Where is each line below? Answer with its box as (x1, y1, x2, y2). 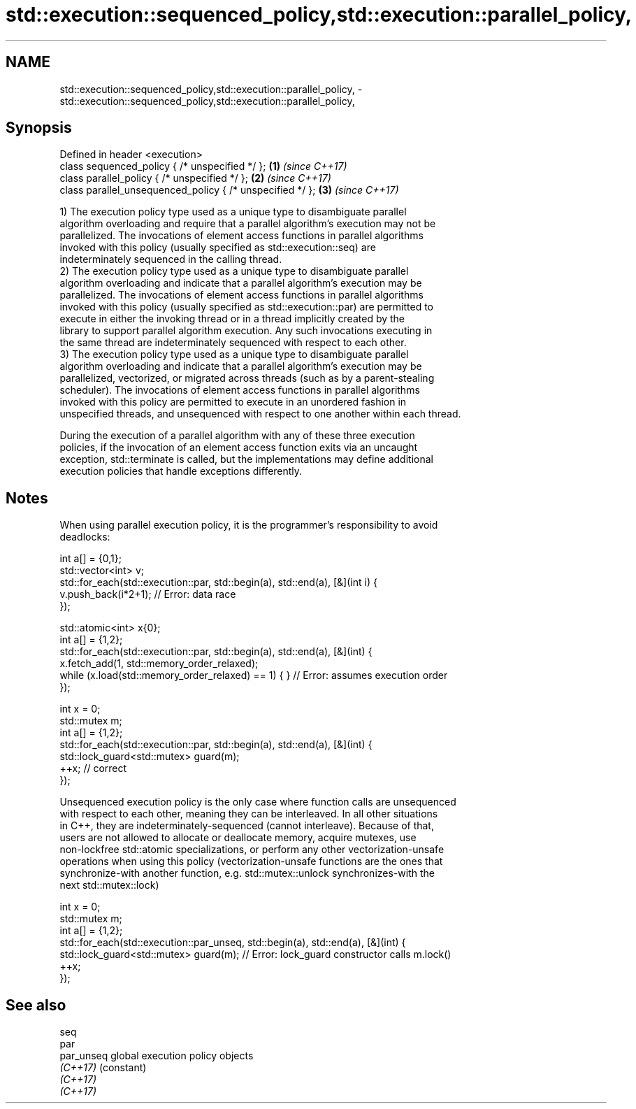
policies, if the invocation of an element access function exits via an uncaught (59, 441, 418, 454)
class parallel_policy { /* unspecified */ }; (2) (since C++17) (59, 172, 331, 185)
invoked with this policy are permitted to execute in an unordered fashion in (59, 396, 407, 408)
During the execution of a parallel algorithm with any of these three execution (59, 429, 415, 442)
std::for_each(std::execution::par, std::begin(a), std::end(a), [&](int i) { (59, 576, 377, 589)
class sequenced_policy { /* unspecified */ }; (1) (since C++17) (59, 160, 347, 173)
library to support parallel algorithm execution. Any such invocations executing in (59, 324, 433, 337)
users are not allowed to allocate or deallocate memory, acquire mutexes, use (59, 831, 417, 844)
